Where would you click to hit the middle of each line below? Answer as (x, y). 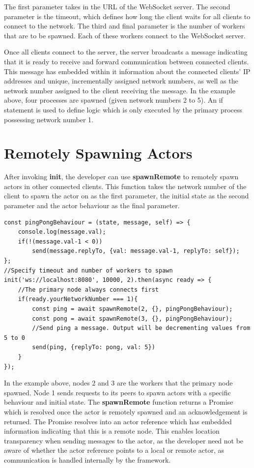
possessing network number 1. (49, 119)
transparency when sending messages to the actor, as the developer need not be (124, 440)
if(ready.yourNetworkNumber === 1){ (78, 299)
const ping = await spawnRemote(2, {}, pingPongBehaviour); (132, 309)
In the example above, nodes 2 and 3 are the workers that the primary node (118, 383)
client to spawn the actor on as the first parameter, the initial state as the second (127, 196)
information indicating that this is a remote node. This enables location (112, 431)
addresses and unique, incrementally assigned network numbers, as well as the (121, 81)
